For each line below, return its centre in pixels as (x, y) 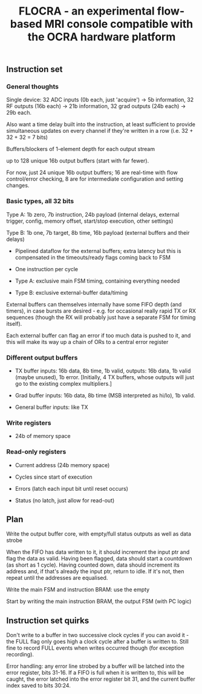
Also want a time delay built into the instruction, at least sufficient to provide (101, 124)
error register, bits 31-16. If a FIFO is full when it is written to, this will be (95, 673)
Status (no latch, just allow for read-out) (65, 500)
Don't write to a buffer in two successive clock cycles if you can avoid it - (98, 635)
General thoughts (33, 87)
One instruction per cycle (47, 269)
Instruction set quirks (48, 620)
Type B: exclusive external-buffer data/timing (71, 292)
